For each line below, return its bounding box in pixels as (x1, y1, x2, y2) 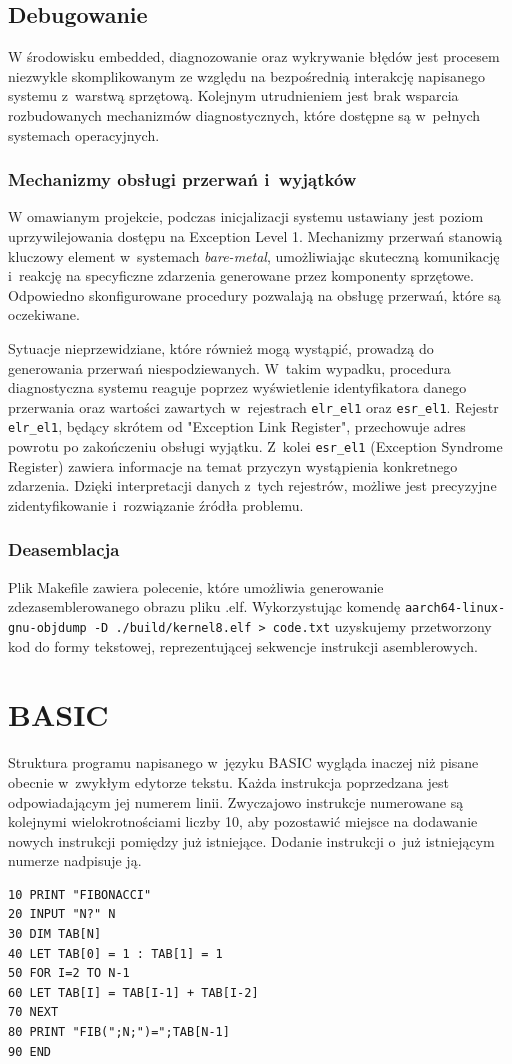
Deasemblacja (8, 537, 120, 562)
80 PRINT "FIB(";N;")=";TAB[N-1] (8, 1025, 230, 1040)
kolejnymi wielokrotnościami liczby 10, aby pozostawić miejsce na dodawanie (8, 811, 478, 832)
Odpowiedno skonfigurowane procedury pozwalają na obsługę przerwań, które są (8, 284, 501, 305)
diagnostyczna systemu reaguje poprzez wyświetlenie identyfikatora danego (8, 377, 467, 398)
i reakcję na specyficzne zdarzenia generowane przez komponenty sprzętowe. (8, 265, 474, 286)
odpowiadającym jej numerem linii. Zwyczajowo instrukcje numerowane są (8, 791, 464, 812)
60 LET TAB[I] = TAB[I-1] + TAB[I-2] (8, 985, 259, 1000)
